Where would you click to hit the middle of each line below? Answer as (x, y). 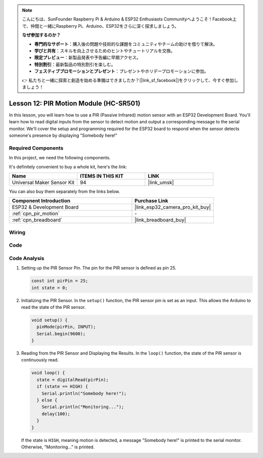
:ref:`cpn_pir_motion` (36, 213)
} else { (47, 400)
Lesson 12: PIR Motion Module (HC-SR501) (75, 103)
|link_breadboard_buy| (160, 220)
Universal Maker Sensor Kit (43, 182)
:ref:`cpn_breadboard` (37, 220)
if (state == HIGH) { (63, 387)
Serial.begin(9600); (61, 334)
